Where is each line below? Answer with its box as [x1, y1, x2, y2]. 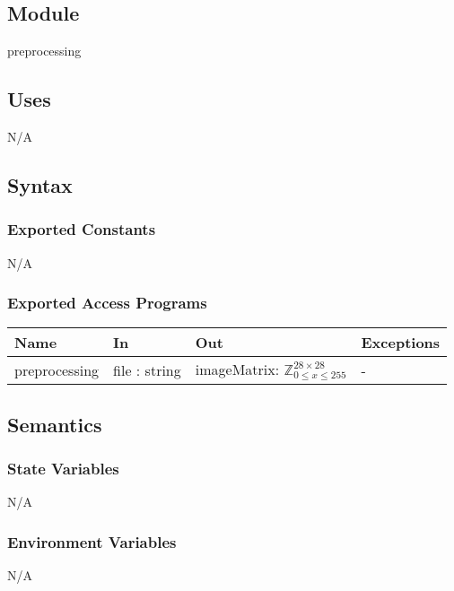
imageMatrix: [195, 359, 280, 380]
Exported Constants [7, 218, 156, 240]
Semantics [7, 410, 102, 438]
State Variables [7, 457, 119, 480]
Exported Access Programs [7, 291, 207, 314]
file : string [113, 359, 181, 380]
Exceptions [361, 332, 441, 353]
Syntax [7, 170, 73, 198]
